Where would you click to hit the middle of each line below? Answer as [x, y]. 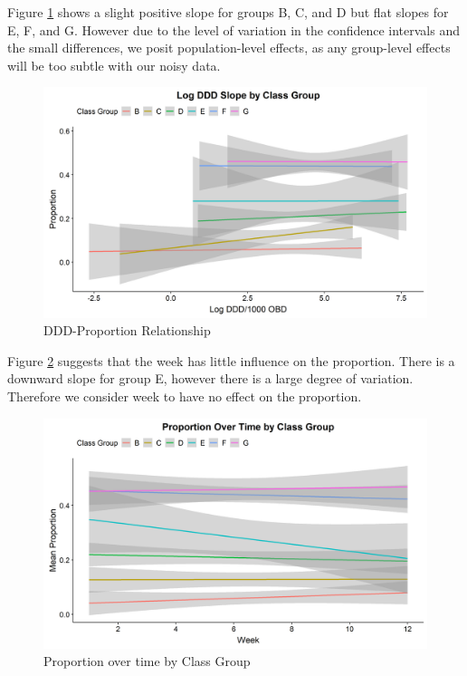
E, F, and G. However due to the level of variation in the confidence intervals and [234, 29]
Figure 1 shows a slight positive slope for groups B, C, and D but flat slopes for [228, 12]
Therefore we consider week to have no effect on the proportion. [185, 396]
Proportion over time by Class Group [147, 661]
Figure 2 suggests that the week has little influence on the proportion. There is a [231, 360]
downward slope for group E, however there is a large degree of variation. [210, 378]
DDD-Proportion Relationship [127, 330]
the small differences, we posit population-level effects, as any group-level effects [229, 48]
